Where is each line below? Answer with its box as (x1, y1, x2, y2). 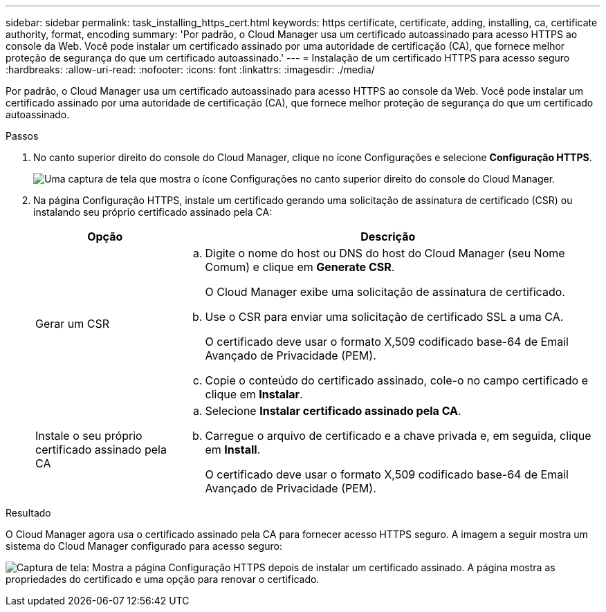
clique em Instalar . (205, 387, 303, 401)
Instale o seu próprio (35, 429, 143, 443)
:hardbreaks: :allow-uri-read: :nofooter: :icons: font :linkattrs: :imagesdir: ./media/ (6, 64, 375, 75)
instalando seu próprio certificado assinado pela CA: (33, 206, 273, 218)
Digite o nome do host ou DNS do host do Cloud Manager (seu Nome (205, 246, 565, 260)
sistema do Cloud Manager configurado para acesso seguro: (6, 540, 282, 552)
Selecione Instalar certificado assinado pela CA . (205, 404, 461, 418)
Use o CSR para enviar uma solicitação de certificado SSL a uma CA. (205, 310, 564, 324)
